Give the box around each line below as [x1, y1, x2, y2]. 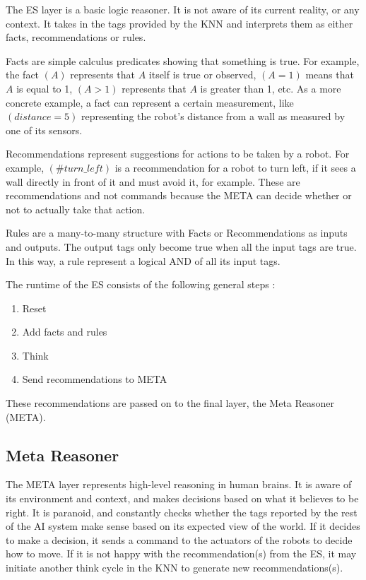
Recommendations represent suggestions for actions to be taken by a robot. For [6, 146, 350, 161]
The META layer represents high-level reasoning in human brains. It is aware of [6, 477, 352, 492]
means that [305, 67, 354, 82]
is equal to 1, [16, 81, 73, 95]
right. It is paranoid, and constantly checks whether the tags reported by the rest [6, 504, 358, 519]
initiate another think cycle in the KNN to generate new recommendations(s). [6, 560, 343, 575]
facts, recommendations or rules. [6, 30, 146, 45]
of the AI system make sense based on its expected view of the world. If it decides [6, 519, 360, 533]
